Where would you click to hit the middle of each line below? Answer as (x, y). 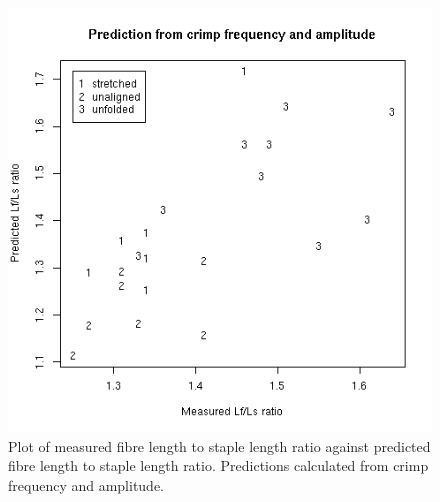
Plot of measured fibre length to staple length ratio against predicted (219, 445)
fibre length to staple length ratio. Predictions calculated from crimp (218, 465)
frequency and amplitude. (86, 484)
